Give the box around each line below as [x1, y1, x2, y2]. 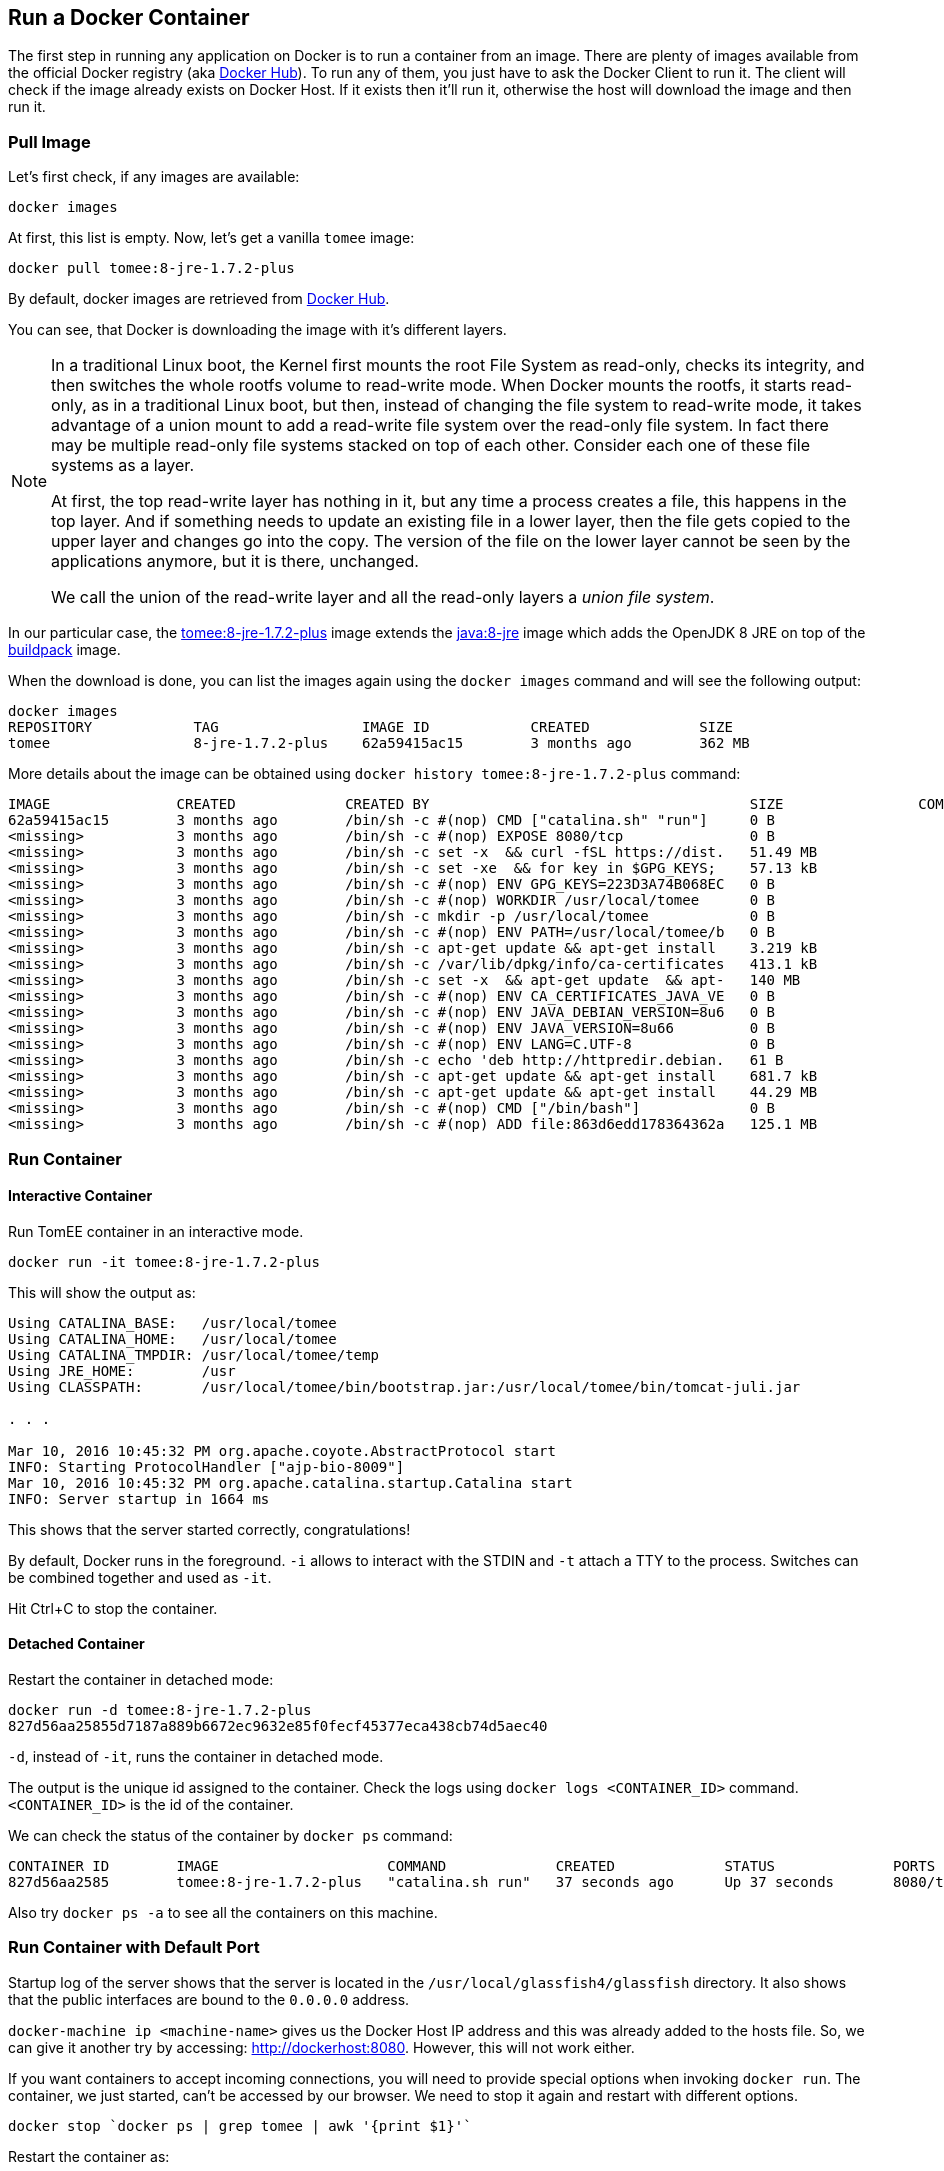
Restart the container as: [8, 2147, 170, 2165]
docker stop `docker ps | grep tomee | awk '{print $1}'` [8, 2117, 472, 2134]
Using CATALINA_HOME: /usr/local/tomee [8, 1330, 337, 1347]
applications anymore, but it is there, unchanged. [51, 551, 419, 572]
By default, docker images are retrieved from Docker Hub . [8, 290, 390, 308]
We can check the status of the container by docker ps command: [8, 1826, 453, 1844]
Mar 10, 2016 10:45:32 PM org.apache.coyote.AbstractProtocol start [8, 1442, 556, 1459]
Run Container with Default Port [8, 1937, 260, 1958]
